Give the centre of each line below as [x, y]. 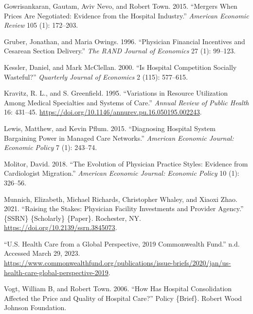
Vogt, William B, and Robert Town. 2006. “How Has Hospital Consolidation [118, 289]
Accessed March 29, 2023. [42, 253]
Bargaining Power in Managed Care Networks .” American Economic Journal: [119, 138]
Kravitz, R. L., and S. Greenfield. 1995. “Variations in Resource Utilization [116, 93]
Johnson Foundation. [35, 307]
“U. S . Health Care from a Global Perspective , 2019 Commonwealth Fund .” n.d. [122, 243]
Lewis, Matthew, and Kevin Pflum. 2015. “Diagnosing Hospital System [110, 128]
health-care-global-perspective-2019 [56, 272]
